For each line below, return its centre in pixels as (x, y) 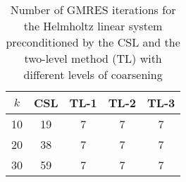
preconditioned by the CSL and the (93, 42)
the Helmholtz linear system (93, 26)
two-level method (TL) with (93, 58)
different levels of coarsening (93, 74)
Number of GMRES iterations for (93, 10)
